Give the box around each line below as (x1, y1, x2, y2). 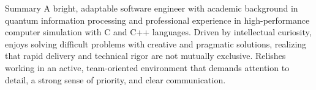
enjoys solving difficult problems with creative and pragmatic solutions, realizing (5, 37, 307, 50)
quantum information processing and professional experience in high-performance (5, 13, 310, 26)
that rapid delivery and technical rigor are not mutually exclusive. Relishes (5, 49, 286, 62)
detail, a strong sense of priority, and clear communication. (5, 73, 226, 86)
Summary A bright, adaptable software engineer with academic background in (5, 2, 298, 14)
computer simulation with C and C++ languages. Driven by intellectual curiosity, (5, 26, 312, 38)
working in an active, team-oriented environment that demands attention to (5, 61, 290, 74)
